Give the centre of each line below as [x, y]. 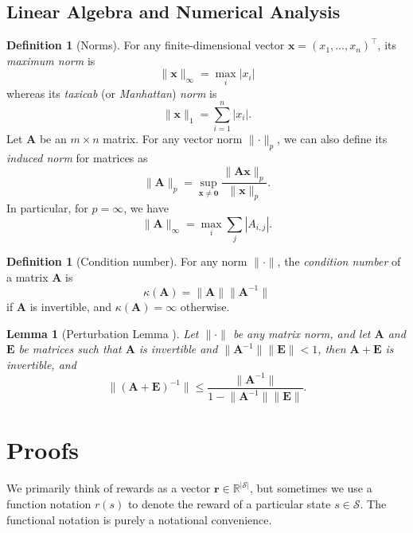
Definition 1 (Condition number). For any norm [127, 261]
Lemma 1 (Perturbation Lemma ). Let [103, 333]
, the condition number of [339, 261]
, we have [146, 208]
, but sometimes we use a [311, 488]
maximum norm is [51, 60]
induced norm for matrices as [77, 158]
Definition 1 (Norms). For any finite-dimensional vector [146, 45]
